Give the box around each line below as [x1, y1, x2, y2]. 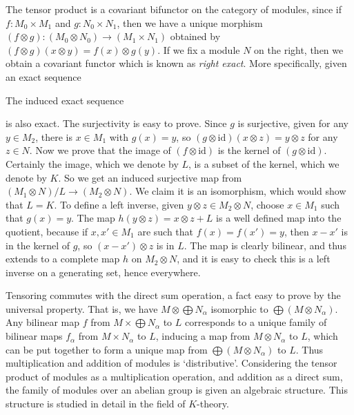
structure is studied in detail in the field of [6, 396, 186, 411]
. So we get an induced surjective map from [58, 170, 242, 184]
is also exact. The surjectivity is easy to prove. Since [6, 116, 227, 131]
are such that [137, 224, 194, 238]
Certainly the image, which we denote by [6, 156, 179, 171]
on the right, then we [254, 42, 344, 57]
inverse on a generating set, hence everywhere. [6, 264, 201, 279]
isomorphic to [210, 301, 268, 316]
